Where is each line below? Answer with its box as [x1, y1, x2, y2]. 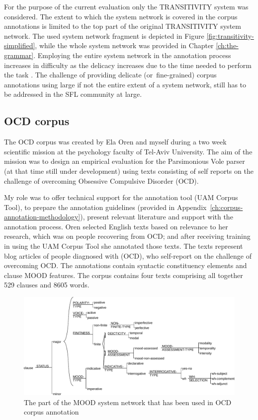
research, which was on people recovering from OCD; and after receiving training [4, 231, 251, 241]
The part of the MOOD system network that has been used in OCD [24, 397, 232, 407]
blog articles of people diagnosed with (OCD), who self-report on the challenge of [4, 250, 252, 261]
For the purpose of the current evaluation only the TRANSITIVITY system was [4, 1, 249, 11]
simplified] [4, 40, 35, 51]
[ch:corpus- [210, 202, 243, 212]
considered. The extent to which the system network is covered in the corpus [4, 11, 238, 21]
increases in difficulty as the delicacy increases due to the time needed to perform [4, 60, 252, 70]
